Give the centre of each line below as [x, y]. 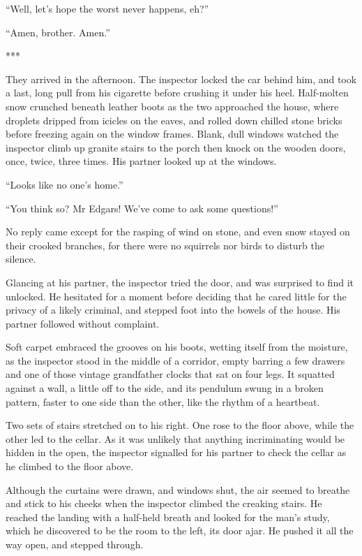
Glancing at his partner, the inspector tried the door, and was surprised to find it [180, 282]
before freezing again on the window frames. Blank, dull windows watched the [172, 134]
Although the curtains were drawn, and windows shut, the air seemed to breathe [178, 489]
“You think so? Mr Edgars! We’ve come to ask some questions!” [142, 208]
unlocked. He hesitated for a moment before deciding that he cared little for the [176, 296]
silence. [21, 259]
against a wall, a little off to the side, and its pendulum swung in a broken [165, 388]
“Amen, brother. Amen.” [58, 32]
